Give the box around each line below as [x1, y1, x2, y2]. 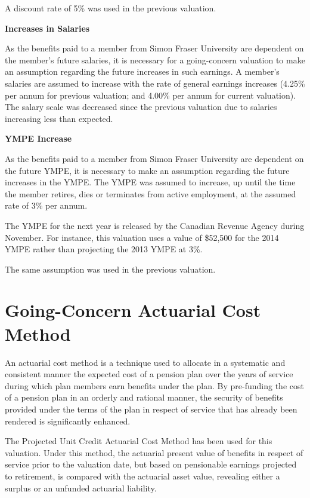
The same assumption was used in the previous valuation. [5, 262, 216, 275]
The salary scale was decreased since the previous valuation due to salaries [5, 100, 277, 113]
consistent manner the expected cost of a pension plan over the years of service [5, 368, 293, 380]
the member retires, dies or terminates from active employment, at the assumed [5, 187, 296, 200]
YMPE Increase [5, 132, 72, 145]
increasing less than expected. [5, 112, 113, 124]
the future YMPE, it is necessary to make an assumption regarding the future [5, 164, 290, 176]
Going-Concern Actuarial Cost [5, 298, 261, 322]
